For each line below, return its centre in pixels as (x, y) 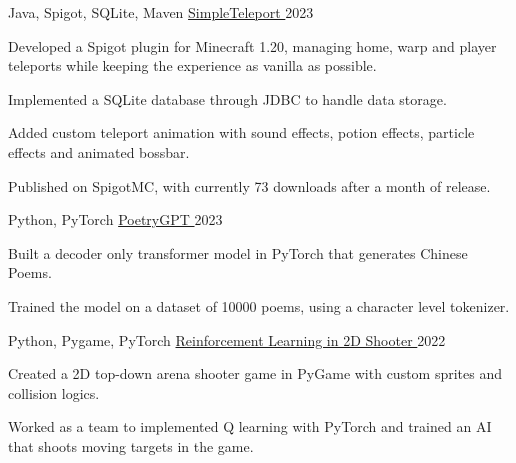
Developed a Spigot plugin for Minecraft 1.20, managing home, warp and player (252, 45)
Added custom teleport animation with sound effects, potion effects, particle (241, 132)
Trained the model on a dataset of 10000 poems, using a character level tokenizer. (259, 305)
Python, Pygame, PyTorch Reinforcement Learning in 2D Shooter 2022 (227, 339)
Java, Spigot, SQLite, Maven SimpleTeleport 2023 (161, 12)
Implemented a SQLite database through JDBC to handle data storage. (227, 98)
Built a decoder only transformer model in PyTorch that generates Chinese (238, 252)
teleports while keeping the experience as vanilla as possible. (192, 65)
